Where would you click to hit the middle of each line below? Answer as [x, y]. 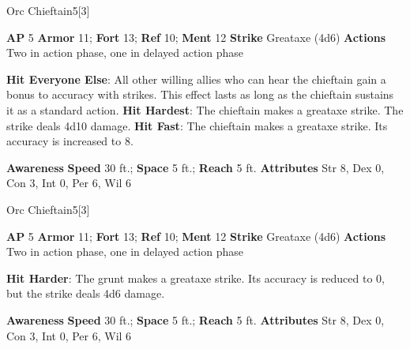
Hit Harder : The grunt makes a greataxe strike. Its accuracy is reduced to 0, [196, 278]
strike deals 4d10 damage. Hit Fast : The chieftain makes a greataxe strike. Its [197, 125]
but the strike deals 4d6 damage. [86, 293]
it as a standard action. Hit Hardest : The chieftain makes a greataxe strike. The [205, 109]
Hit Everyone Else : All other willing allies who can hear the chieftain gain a [196, 79]
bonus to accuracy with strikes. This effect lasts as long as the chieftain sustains [200, 94]
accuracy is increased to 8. [70, 141]
